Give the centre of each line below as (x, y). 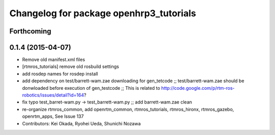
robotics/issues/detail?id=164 (53, 95)
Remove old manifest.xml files (53, 60)
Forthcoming (30, 31)
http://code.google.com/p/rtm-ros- (198, 88)
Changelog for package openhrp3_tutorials (103, 13)
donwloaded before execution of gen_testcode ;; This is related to (91, 88)
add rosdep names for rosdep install (60, 74)
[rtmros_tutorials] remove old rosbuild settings (71, 66)
